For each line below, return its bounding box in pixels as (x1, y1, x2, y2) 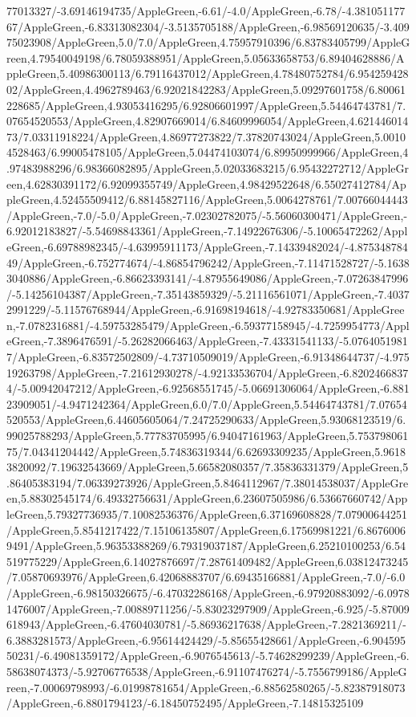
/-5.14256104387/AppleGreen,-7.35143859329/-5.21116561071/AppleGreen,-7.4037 (6, 285, 410, 302)
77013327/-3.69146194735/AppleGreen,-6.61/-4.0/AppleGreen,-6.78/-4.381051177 (6, 2, 406, 18)
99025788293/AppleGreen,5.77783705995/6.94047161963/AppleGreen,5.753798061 (6, 427, 409, 444)
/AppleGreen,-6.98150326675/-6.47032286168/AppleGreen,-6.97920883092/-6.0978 (6, 584, 410, 601)
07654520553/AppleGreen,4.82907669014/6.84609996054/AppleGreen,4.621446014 (6, 112, 409, 129)
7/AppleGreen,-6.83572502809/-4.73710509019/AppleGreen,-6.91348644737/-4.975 (6, 348, 410, 365)
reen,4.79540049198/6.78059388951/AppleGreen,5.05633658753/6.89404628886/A (6, 49, 405, 66)
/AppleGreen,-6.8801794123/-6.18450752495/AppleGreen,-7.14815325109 (6, 695, 364, 711)
